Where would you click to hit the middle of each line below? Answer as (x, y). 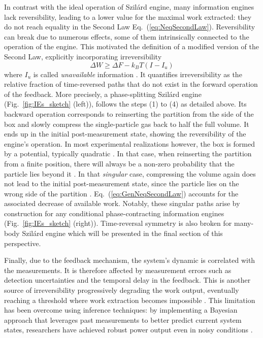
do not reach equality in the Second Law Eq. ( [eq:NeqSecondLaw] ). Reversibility (130, 27)
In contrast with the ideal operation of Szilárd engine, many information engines (129, 7)
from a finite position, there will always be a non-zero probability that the (119, 163)
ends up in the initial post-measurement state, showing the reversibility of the (125, 134)
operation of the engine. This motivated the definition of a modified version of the (131, 46)
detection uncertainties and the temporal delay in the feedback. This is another (127, 280)
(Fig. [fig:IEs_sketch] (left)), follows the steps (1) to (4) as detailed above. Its (125, 104)
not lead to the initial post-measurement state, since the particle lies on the (122, 183)
